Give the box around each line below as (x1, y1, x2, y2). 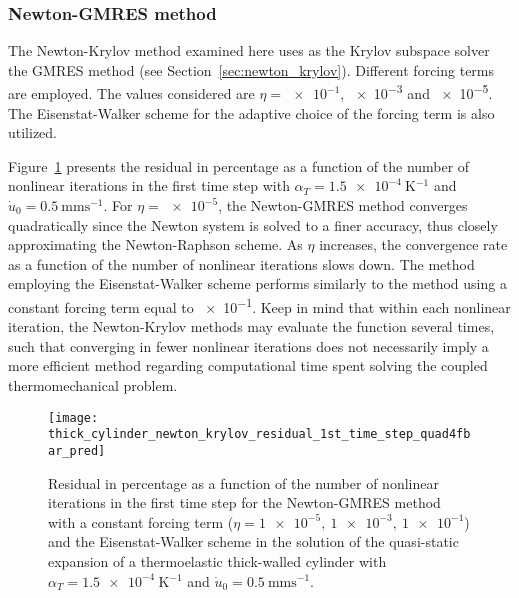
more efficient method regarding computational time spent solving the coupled (8, 355, 488, 376)
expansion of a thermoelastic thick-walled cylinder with (48, 550, 387, 571)
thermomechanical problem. (8, 375, 178, 396)
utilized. (8, 122, 58, 143)
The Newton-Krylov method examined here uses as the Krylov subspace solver (8, 40, 490, 61)
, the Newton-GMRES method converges (218, 195, 468, 216)
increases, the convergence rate (319, 234, 508, 255)
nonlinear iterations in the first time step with (8, 175, 290, 196)
